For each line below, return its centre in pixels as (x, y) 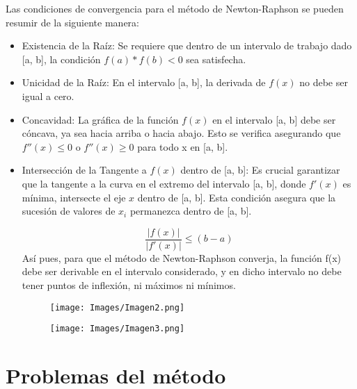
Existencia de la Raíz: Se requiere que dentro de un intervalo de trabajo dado (187, 45)
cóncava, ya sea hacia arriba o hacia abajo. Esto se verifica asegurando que (181, 133)
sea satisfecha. (216, 59)
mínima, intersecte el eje (74, 197)
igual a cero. (48, 96)
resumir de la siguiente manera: (72, 22)
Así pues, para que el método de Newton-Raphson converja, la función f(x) (182, 257)
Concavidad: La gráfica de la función (100, 119)
